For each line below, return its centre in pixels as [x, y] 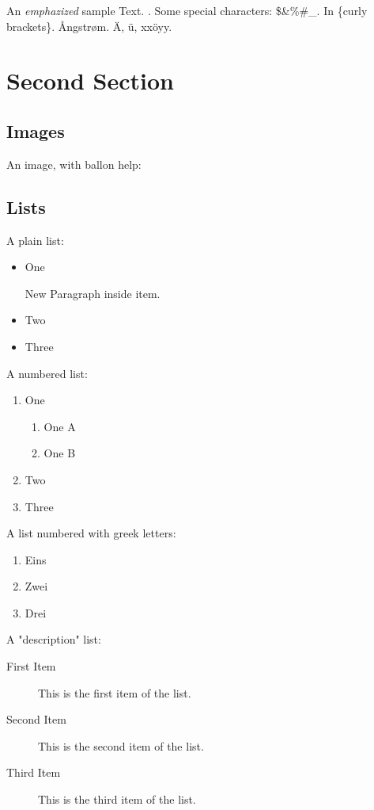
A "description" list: [54, 639]
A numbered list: [47, 373]
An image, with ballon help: [74, 164]
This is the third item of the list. [117, 799]
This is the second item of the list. [121, 745]
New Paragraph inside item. [93, 293]
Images [36, 130]
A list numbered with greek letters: [91, 533]
